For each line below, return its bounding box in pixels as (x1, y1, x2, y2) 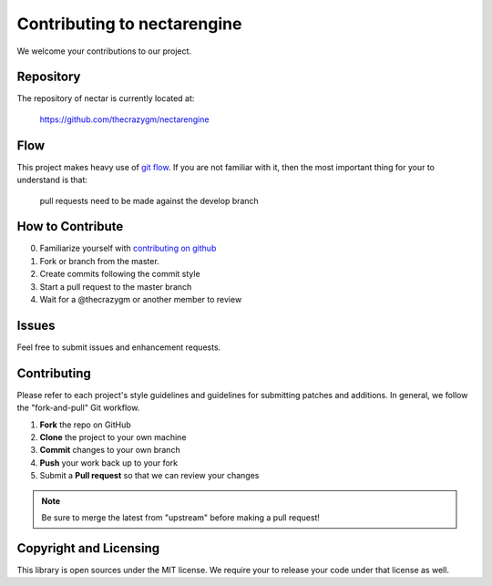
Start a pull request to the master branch (39, 281, 192, 292)
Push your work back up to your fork (39, 457, 179, 468)
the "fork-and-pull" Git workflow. (16, 402, 140, 414)
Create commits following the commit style (39, 269, 200, 280)
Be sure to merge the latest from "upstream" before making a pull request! (41, 511, 321, 523)
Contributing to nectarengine (16, 14, 242, 34)
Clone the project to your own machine (39, 431, 187, 442)
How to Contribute (16, 219, 124, 234)
